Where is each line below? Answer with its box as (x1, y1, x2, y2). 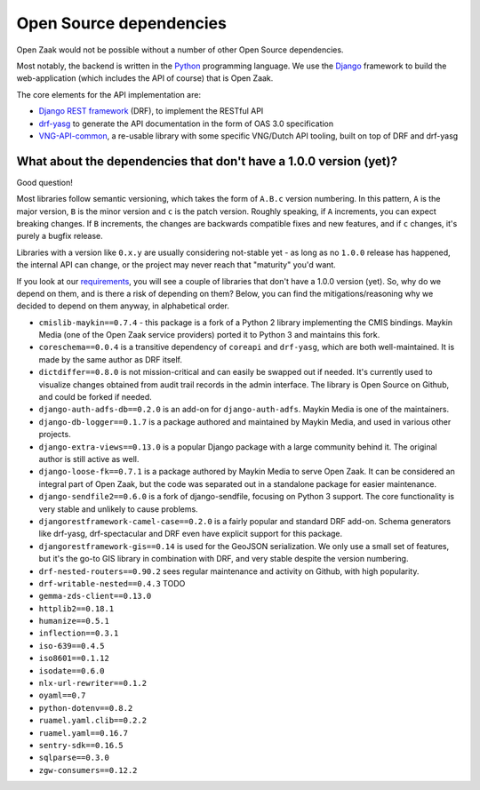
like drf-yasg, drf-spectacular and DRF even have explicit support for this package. (38, 529, 343, 539)
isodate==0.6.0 (38, 666, 106, 675)
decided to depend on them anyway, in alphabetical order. (16, 300, 230, 311)
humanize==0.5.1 (38, 616, 110, 626)
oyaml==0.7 (38, 690, 86, 701)
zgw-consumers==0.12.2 (38, 765, 138, 775)
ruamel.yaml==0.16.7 (38, 728, 129, 738)
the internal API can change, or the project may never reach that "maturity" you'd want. (16, 259, 337, 270)
